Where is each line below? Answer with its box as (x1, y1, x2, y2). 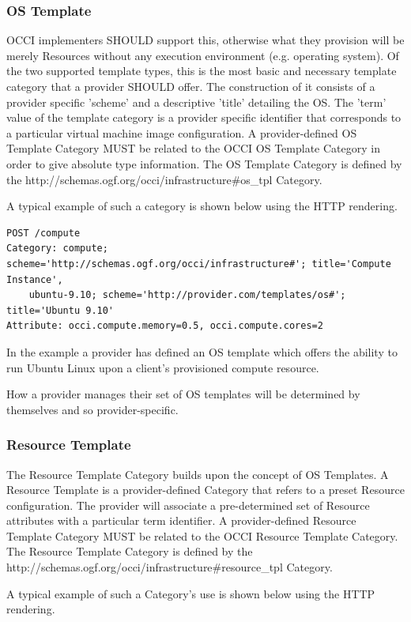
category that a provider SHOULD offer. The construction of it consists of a (6, 78, 375, 94)
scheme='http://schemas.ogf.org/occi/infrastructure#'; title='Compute (6, 258, 391, 270)
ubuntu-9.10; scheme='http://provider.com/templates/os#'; (28, 289, 346, 301)
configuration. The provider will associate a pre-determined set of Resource (6, 496, 370, 513)
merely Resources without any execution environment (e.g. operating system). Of (6, 47, 399, 63)
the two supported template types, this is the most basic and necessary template (6, 62, 397, 79)
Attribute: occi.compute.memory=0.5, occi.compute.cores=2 (6, 320, 323, 332)
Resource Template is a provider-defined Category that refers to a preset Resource (6, 481, 405, 498)
